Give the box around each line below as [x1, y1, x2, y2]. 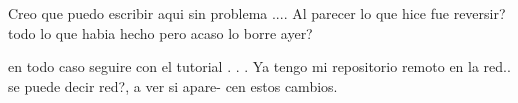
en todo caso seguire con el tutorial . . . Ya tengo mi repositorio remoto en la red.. [8, 56, 511, 77]
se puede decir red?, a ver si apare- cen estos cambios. [8, 75, 338, 96]
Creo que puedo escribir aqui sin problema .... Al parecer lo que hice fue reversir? [8, 3, 506, 23]
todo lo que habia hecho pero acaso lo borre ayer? [8, 22, 313, 43]
